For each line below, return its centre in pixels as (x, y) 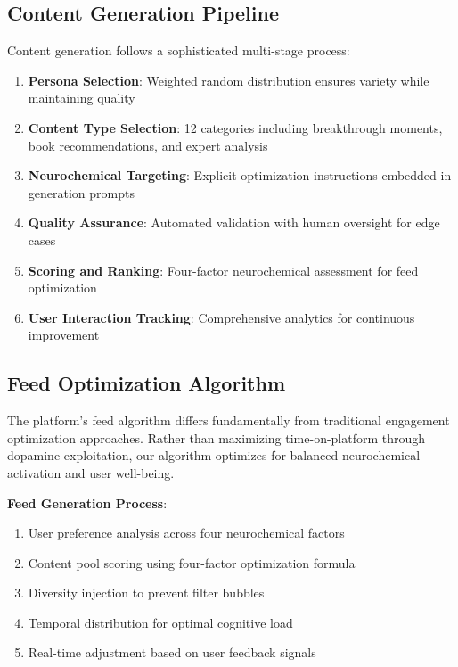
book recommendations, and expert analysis (148, 145)
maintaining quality (82, 98)
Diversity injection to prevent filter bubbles (146, 593)
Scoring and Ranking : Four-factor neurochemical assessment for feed (223, 270)
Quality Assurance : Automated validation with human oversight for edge (234, 222)
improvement (64, 335)
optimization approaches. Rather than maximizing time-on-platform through (217, 437)
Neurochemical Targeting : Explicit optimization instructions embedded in (240, 175)
